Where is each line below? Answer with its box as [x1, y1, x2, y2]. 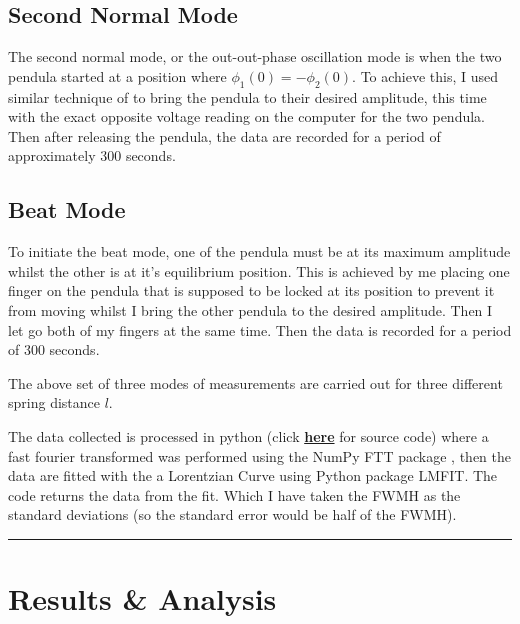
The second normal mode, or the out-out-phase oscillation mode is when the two [8, 46, 502, 67]
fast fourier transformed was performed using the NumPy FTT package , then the [8, 445, 512, 466]
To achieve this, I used [360, 65, 499, 86]
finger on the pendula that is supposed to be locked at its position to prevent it [8, 280, 495, 301]
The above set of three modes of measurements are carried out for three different [8, 372, 503, 393]
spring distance [8, 392, 100, 413]
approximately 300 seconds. [8, 145, 176, 166]
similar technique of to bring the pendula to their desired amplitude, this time [8, 86, 487, 107]
